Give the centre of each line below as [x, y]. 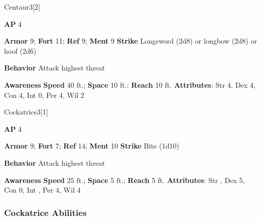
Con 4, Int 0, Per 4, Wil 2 [44, 95]
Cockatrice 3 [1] [26, 112]
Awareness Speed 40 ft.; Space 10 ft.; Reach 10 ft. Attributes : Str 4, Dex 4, [130, 84]
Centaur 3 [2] [22, 7]
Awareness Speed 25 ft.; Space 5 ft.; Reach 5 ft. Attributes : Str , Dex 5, [125, 180]
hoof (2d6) [20, 50]
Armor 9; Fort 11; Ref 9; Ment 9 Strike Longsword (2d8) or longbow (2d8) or [131, 41]
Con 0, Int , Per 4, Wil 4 [43, 190]
